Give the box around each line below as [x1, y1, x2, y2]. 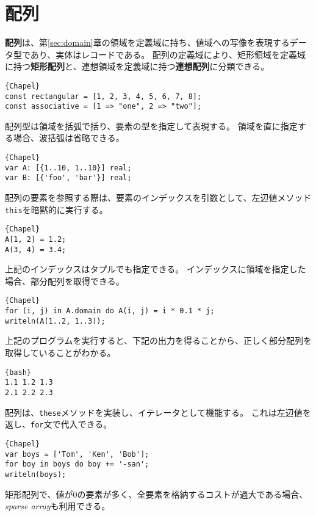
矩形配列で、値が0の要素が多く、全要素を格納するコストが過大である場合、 [5, 487, 308, 500]
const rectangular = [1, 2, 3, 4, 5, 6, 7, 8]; [5, 92, 202, 101]
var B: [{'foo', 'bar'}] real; [5, 173, 132, 183]
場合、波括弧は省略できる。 [13, 131, 124, 144]
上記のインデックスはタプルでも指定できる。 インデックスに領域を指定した [5, 263, 306, 275]
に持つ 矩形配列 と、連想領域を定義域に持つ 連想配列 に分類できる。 [5, 60, 270, 73]
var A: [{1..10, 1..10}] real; [5, 163, 132, 172]
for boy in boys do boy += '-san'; [5, 460, 149, 469]
